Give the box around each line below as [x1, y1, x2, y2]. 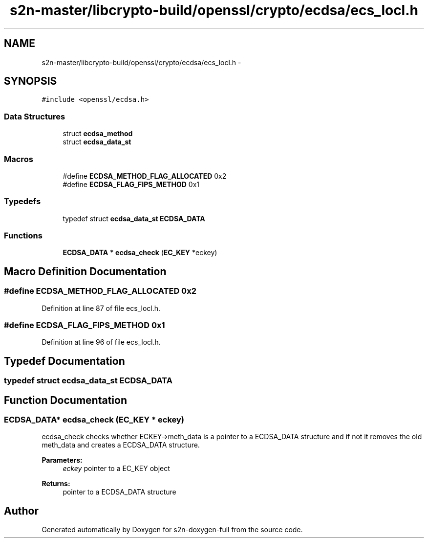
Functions [4, 231, 43, 241]
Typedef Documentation [4, 354, 125, 367]
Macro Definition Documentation [4, 265, 167, 278]
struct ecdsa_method [63, 129, 133, 138]
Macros [4, 154, 33, 164]
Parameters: [42, 456, 83, 465]
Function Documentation [4, 394, 127, 406]
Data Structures [4, 111, 65, 121]
